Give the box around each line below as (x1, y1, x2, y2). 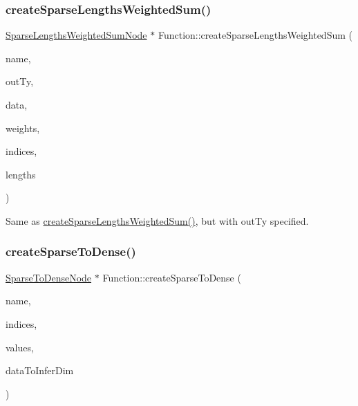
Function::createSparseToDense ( (102, 270, 241, 284)
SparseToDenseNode (6, 270, 92, 284)
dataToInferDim (6, 363, 74, 378)
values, (6, 340, 34, 354)
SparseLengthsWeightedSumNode (6, 28, 147, 42)
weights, (6, 120, 40, 135)
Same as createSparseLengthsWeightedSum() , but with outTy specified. (6, 213, 309, 228)
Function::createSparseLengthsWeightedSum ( (158, 28, 352, 42)
